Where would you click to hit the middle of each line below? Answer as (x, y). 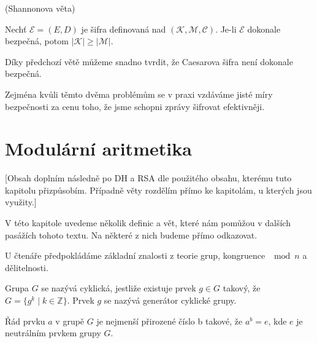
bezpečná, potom (37, 41)
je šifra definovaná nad (124, 29)
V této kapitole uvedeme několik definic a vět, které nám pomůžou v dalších (148, 223)
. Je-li (226, 29)
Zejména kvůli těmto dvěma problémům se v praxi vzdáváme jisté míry (139, 94)
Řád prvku (25, 321)
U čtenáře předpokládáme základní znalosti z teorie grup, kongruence (135, 255)
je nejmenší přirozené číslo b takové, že (170, 321)
